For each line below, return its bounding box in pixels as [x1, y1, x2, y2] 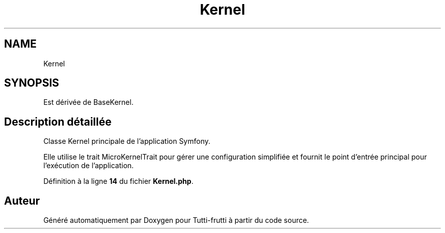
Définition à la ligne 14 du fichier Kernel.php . [43, 177, 194, 186]
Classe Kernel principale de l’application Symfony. [43, 137, 211, 146]
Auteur [4, 194, 40, 207]
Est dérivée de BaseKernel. [43, 98, 134, 107]
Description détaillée [4, 115, 112, 128]
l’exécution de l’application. [43, 161, 134, 170]
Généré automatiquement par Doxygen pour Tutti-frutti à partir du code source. [43, 216, 309, 225]
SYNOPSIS [4, 76, 59, 90]
